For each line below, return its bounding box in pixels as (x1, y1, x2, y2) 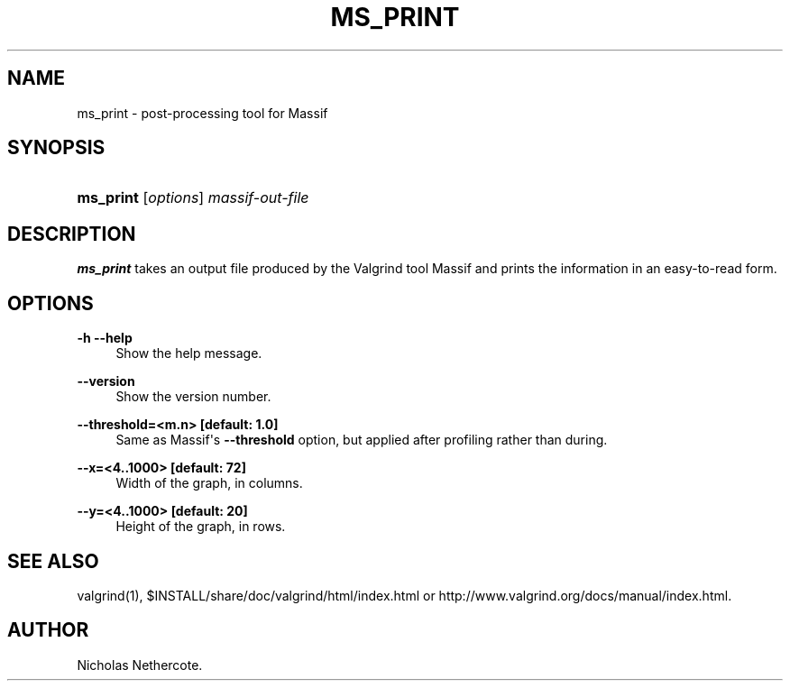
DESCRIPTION (7, 222, 136, 245)
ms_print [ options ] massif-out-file (77, 188, 309, 207)
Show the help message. (115, 345, 262, 362)
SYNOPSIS (7, 136, 106, 160)
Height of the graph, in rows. (115, 518, 286, 535)
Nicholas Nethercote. (77, 656, 203, 673)
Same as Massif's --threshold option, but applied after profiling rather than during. (115, 432, 608, 448)
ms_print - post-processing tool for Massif (77, 105, 328, 121)
